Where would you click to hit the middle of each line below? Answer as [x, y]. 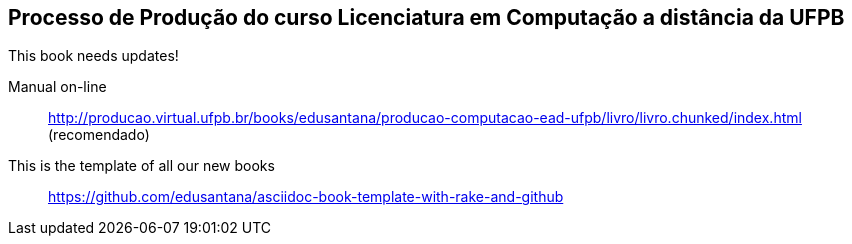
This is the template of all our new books [141, 166]
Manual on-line [57, 87]
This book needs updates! [93, 56]
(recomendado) [99, 135]
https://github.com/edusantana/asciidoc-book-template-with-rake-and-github [306, 197]
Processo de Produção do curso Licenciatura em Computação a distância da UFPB [426, 17]
